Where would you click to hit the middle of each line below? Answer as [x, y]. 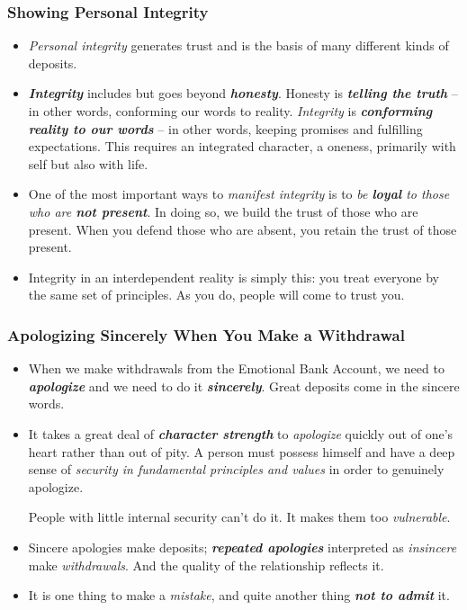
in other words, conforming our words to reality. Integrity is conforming [230, 111]
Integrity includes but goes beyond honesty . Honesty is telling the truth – [243, 93]
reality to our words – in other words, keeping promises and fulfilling [225, 128]
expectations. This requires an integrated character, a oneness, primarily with [242, 146]
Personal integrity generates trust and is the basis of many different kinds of [238, 45]
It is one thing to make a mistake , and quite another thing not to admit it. [239, 595]
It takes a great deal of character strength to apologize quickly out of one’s [241, 433]
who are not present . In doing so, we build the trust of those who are [223, 211]
